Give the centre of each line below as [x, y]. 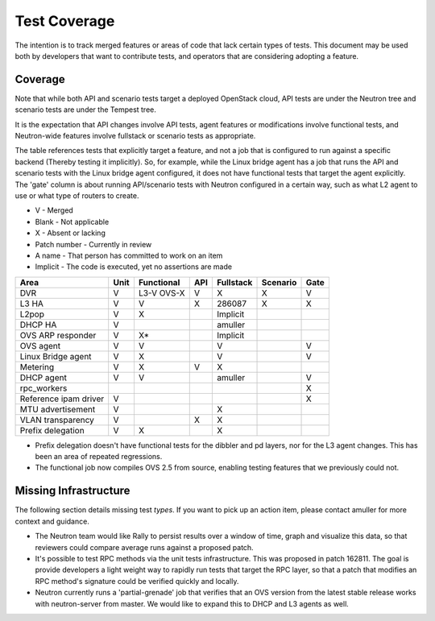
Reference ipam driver [62, 399]
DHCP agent [43, 377]
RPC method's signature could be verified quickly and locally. [137, 581]
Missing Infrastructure [72, 491]
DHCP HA [38, 325]
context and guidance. [52, 521]
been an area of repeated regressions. [99, 457]
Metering [37, 366]
